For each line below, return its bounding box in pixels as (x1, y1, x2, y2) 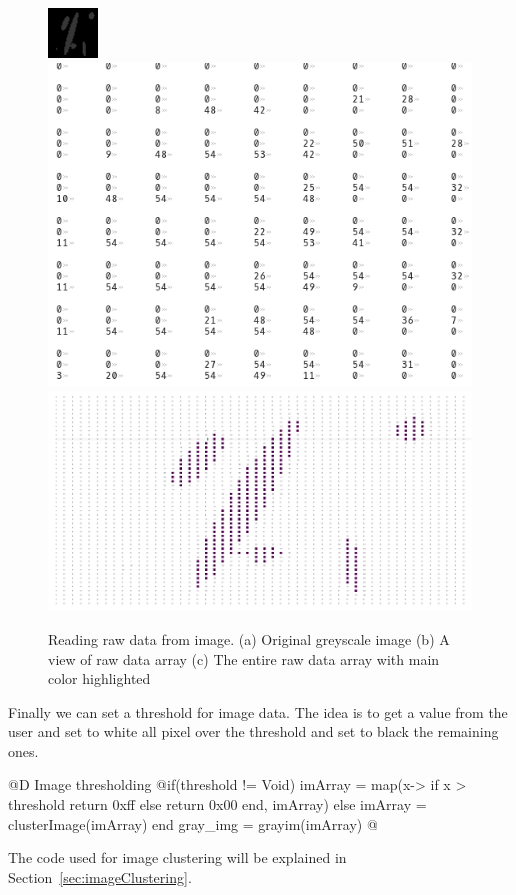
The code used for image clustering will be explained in (8, 847, 347, 868)
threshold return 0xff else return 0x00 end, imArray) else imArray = (8, 794, 427, 815)
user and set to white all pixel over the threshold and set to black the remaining (8, 721, 499, 742)
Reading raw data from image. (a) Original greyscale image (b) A (48, 628, 450, 649)
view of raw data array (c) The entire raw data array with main (48, 648, 440, 669)
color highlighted (48, 668, 151, 689)
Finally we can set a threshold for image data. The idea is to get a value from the (8, 701, 508, 722)
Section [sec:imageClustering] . (8, 866, 192, 887)
